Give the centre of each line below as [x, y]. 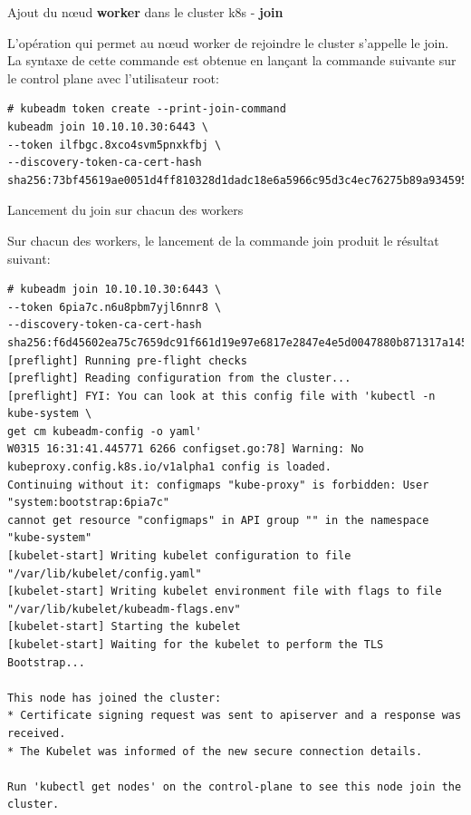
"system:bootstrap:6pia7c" [88, 503]
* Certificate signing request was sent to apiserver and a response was [235, 716]
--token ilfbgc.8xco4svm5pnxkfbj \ [115, 145]
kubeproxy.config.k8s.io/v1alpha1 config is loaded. [169, 467]
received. [37, 733]
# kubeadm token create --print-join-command [147, 109]
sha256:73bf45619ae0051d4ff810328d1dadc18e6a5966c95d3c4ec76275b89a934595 [238, 180]
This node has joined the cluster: [115, 698]
